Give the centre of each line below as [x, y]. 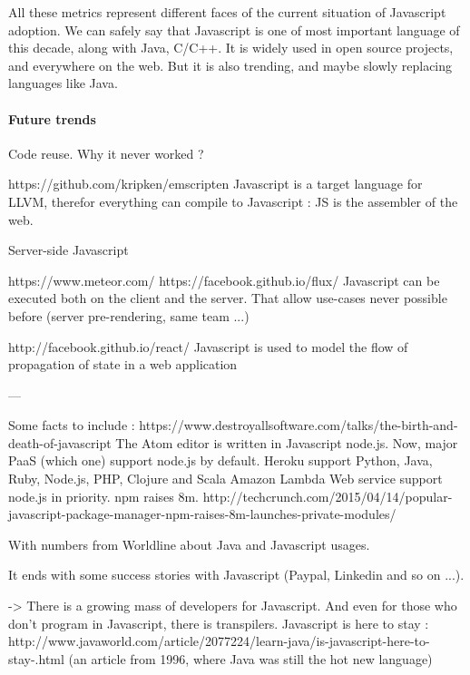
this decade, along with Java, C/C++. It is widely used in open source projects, [231, 48]
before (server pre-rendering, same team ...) [129, 315]
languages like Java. [63, 83]
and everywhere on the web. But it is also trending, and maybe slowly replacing [230, 65]
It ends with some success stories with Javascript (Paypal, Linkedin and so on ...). [236, 575]
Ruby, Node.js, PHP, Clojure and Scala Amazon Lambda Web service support [225, 479]
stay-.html [36, 658]
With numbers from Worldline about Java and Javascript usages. [189, 544]
